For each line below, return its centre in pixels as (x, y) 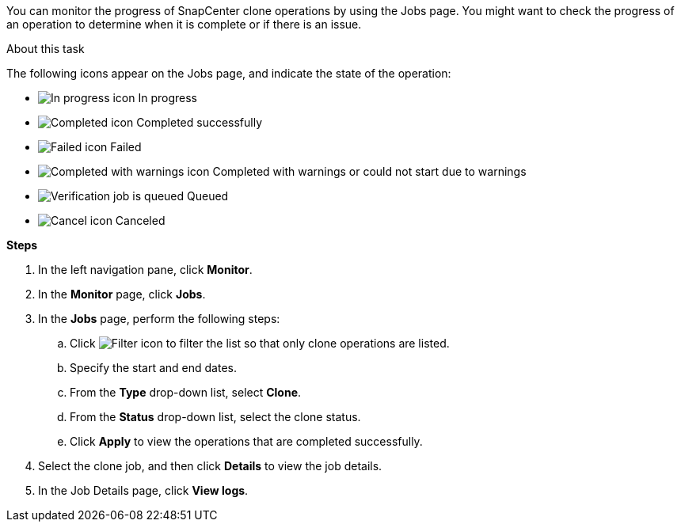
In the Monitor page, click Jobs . (122, 294)
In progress (168, 98)
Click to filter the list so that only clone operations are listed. (260, 343)
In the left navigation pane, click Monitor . (145, 270)
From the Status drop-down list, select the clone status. (215, 417)
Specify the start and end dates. (154, 368)
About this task (46, 49)
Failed (126, 147)
